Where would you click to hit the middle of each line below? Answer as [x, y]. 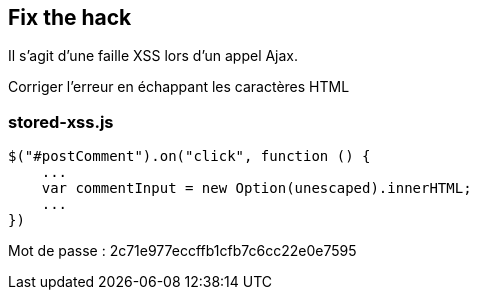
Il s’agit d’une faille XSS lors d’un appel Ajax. [153, 56]
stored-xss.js [61, 121]
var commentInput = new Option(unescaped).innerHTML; [256, 188]
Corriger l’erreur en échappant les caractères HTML [179, 87]
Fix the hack [70, 17]
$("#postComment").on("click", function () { [189, 156]
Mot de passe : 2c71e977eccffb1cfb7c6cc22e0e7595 [182, 251]
